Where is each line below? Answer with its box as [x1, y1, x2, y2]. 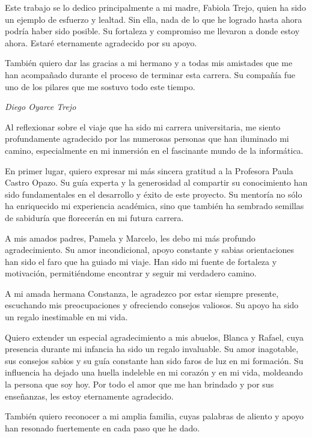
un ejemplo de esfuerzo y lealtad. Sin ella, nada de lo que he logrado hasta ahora [5, 13, 302, 25]
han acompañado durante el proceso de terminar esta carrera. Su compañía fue [5, 68, 296, 81]
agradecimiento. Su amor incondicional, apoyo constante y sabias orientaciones [5, 243, 295, 256]
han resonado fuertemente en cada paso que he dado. [5, 421, 200, 434]
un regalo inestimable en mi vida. [5, 311, 128, 323]
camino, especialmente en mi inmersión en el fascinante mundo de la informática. [5, 144, 304, 156]
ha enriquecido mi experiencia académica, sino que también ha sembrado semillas [5, 199, 304, 212]
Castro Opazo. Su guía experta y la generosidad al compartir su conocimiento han [5, 176, 308, 189]
